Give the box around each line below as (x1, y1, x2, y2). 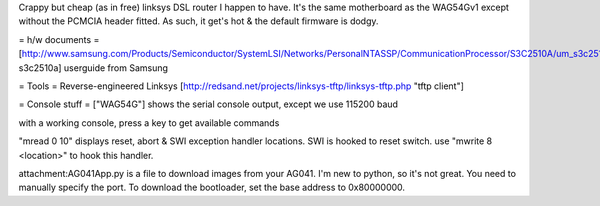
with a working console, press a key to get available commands (18, 116, 280, 129)
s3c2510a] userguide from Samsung (18, 61, 169, 74)
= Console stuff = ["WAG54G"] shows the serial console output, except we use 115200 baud (18, 98, 399, 110)
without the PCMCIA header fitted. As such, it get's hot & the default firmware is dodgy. (18, 15, 379, 27)
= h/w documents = (18, 33, 100, 45)
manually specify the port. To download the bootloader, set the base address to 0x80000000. (18, 181, 405, 194)
